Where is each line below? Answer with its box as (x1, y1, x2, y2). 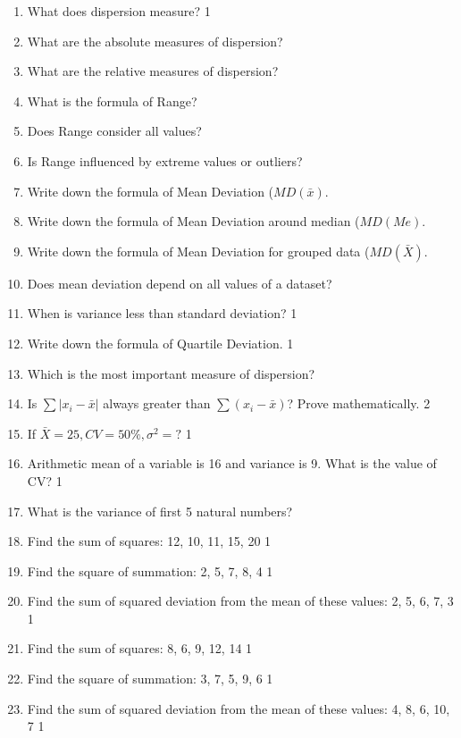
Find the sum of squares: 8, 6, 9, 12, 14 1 (27, 639, 253, 658)
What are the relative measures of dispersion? (27, 62, 279, 80)
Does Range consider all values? (27, 122, 202, 140)
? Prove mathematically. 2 (287, 394, 431, 413)
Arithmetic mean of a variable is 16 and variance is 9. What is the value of (27, 454, 437, 473)
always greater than (103, 394, 211, 413)
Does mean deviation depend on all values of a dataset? (27, 273, 332, 292)
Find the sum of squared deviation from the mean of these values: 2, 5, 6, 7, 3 (27, 591, 454, 610)
